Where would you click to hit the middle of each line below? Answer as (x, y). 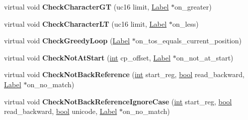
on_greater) (193, 7)
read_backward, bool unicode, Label (61, 111)
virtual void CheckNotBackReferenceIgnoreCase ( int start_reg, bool (118, 101)
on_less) (185, 23)
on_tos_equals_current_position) (189, 41)
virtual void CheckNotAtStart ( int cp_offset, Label (87, 57)
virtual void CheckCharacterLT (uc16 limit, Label (86, 23)
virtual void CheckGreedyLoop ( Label (67, 41)
